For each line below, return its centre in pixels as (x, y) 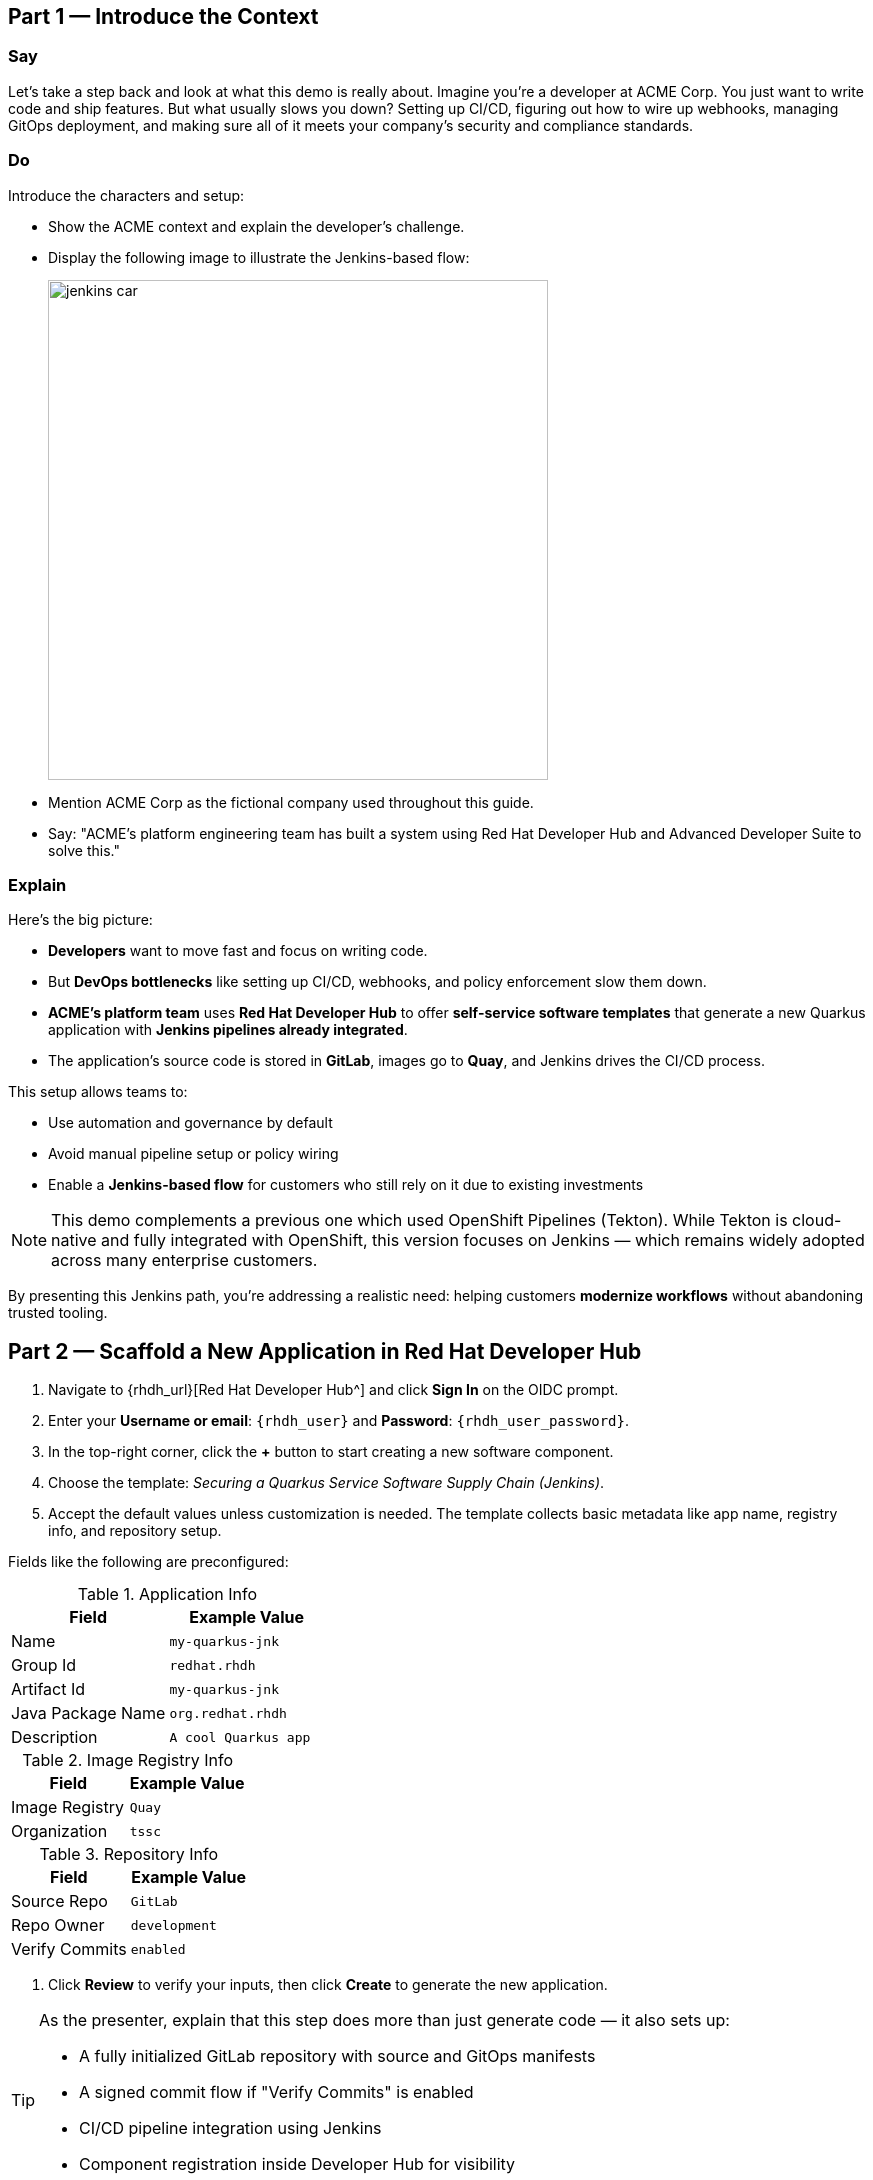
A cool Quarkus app (240, 1737)
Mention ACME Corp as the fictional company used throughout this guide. (291, 802)
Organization (59, 1831)
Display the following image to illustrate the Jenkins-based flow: (259, 257)
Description (54, 1737)
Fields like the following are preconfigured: (148, 1562)
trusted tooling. (58, 1313)
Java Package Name (88, 1713)
